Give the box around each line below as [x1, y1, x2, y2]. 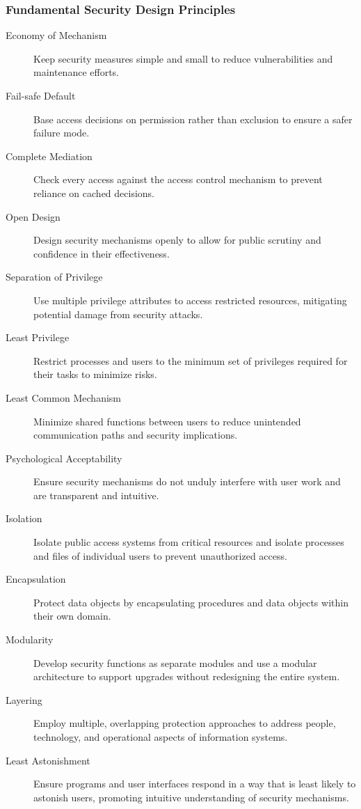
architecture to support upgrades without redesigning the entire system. [33, 669, 340, 684]
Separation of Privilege [6, 269, 103, 284]
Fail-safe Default [6, 88, 76, 102]
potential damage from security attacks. [33, 306, 203, 321]
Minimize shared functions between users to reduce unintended [33, 414, 301, 428]
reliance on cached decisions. [33, 185, 155, 200]
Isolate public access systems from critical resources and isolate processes [33, 535, 344, 549]
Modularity [6, 632, 54, 647]
